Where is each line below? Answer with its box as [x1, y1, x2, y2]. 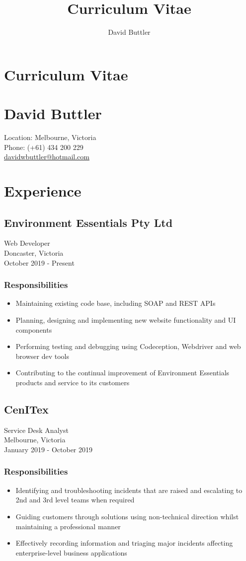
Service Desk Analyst [4, 424, 69, 435]
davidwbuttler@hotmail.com [4, 151, 89, 162]
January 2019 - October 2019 [4, 444, 92, 454]
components [15, 324, 52, 335]
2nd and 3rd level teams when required [15, 494, 135, 505]
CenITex [4, 401, 49, 417]
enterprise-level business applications [15, 547, 127, 558]
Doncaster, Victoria [4, 247, 64, 258]
